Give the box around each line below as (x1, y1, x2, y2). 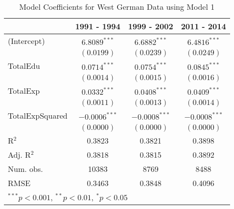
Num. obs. (8, 163, 43, 174)
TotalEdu (8, 60, 40, 71)
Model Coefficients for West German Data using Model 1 (19, 1, 215, 12)
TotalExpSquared (8, 110, 68, 121)
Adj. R (8, 149, 31, 160)
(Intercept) (8, 35, 45, 46)
